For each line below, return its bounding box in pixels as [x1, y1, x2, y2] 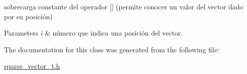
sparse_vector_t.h [4, 61, 60, 71]
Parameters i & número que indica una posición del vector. [4, 28, 183, 38]
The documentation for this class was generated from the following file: [4, 44, 219, 54]
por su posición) [4, 11, 53, 21]
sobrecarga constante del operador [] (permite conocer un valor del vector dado [4, 1, 244, 11]
